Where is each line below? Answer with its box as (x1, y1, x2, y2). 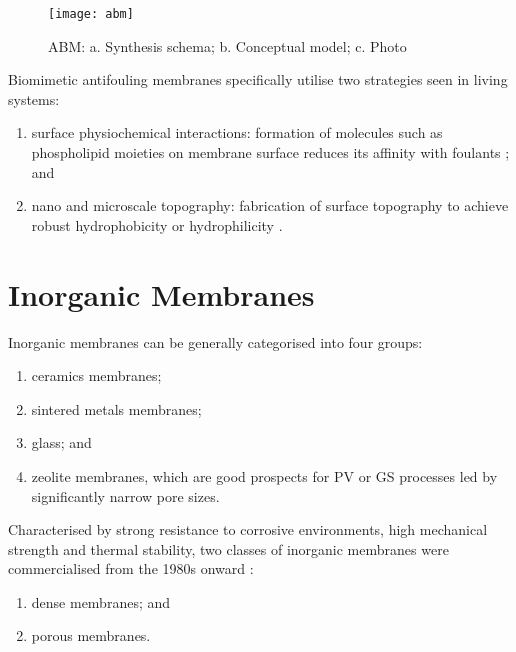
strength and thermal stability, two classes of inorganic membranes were (8, 538, 449, 559)
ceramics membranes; (31, 365, 162, 386)
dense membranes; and (31, 591, 171, 612)
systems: (8, 88, 60, 109)
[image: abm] (48, 7, 134, 21)
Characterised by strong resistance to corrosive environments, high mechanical (8, 519, 488, 540)
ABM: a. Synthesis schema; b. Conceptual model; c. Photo (48, 35, 407, 56)
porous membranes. (31, 625, 151, 646)
